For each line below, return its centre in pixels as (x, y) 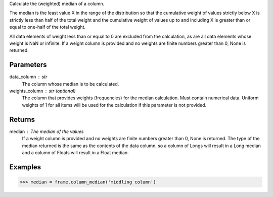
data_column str (28, 77)
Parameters (28, 65)
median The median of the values (47, 132)
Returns (22, 119)
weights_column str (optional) (42, 91)
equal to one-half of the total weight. (48, 27)
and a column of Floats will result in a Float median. (75, 152)
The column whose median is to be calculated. (71, 84)
